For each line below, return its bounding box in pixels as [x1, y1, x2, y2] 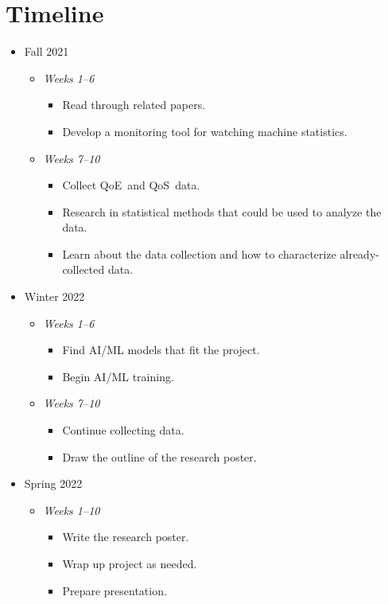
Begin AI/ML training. [62, 368, 174, 384]
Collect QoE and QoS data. [62, 177, 200, 193]
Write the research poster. [62, 528, 189, 545]
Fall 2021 [24, 43, 69, 60]
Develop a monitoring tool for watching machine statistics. [62, 123, 347, 139]
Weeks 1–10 [43, 501, 100, 518]
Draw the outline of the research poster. [62, 448, 257, 465]
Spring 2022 [24, 475, 83, 492]
